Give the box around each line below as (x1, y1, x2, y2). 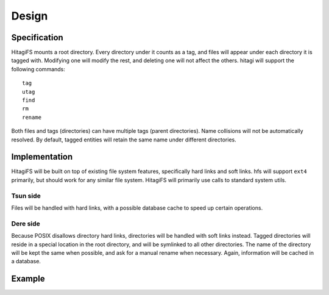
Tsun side (11, 191, 41, 200)
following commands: (11, 65, 65, 73)
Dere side (11, 219, 41, 228)
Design (11, 9, 48, 23)
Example (11, 274, 45, 284)
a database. (11, 258, 41, 265)
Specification (11, 32, 63, 43)
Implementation (11, 152, 73, 162)
